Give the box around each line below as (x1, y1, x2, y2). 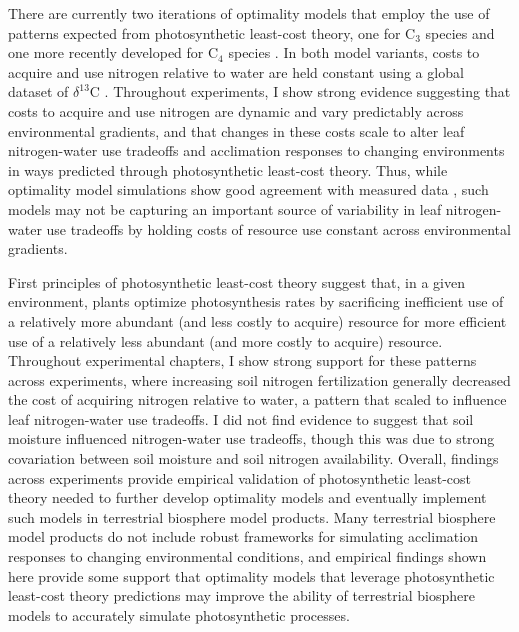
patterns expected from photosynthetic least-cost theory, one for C (8, 22, 416, 43)
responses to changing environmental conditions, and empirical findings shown (8, 546, 487, 567)
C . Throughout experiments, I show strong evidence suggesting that (89, 81, 511, 102)
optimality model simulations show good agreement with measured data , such (8, 179, 489, 200)
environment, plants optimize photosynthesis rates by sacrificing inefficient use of (8, 291, 504, 312)
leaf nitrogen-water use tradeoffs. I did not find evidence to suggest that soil (8, 408, 474, 429)
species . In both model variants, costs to (228, 42, 480, 63)
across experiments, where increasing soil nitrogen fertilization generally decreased (8, 369, 511, 390)
